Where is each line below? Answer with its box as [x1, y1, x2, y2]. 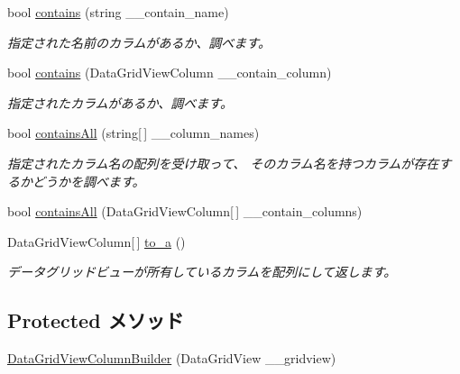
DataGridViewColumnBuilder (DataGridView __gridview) [7, 349, 336, 368]
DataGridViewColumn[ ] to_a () [7, 232, 186, 251]
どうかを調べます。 [32, 171, 145, 190]
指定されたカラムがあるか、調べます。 [7, 93, 233, 112]
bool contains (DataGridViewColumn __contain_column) [7, 63, 332, 82]
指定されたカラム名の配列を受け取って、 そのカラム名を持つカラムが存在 [7, 153, 439, 172]
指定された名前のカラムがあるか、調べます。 [7, 32, 271, 51]
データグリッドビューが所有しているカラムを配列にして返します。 [7, 262, 397, 281]
